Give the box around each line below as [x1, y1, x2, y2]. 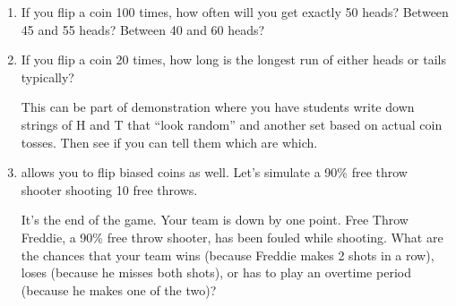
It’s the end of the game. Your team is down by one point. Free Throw [21, 210, 409, 229]
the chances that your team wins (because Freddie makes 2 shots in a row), [21, 245, 434, 264]
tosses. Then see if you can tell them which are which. [21, 132, 318, 151]
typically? [21, 67, 74, 86]
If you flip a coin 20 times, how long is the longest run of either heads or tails [21, 50, 446, 69]
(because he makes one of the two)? [21, 280, 217, 299]
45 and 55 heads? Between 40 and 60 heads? [21, 20, 265, 38]
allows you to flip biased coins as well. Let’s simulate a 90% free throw [21, 163, 408, 182]
